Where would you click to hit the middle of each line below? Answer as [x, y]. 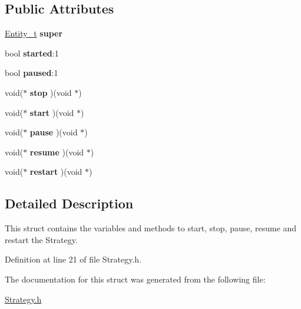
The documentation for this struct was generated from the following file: [135, 279]
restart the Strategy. [41, 239]
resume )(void [57, 152]
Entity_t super [34, 33]
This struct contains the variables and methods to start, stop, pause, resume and [151, 228]
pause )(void [54, 132]
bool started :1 [32, 53]
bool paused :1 [32, 73]
